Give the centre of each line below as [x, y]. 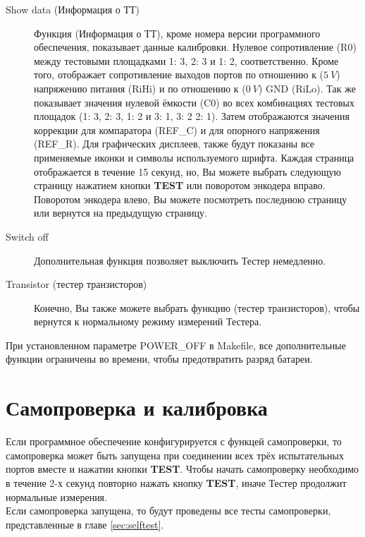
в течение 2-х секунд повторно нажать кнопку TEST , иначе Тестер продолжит [176, 482]
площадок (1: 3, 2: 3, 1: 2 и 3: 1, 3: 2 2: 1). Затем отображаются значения [192, 116]
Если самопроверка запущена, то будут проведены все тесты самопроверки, [168, 511]
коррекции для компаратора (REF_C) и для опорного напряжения [177, 129]
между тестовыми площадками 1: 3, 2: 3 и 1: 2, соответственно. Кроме [186, 60]
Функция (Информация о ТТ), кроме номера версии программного [177, 33]
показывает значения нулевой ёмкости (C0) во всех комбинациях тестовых [194, 102]
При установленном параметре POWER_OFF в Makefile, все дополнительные [176, 345]
